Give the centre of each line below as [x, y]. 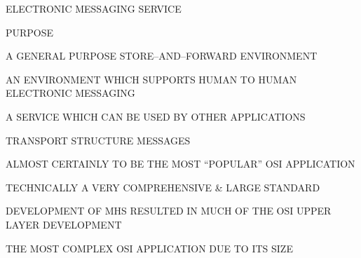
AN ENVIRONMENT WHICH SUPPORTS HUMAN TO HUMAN [151, 79]
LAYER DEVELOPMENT [64, 224]
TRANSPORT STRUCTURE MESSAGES [98, 140]
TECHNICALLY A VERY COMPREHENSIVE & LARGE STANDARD [163, 187]
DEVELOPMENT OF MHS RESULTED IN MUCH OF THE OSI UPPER [169, 211]
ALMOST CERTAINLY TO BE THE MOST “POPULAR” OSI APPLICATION [180, 164]
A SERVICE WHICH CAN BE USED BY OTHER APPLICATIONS [156, 116]
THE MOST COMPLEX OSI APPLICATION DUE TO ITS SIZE [149, 248]
